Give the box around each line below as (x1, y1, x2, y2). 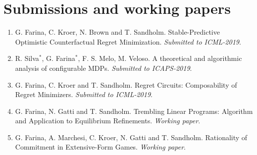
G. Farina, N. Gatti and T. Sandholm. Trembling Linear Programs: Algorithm (15, 105, 253, 116)
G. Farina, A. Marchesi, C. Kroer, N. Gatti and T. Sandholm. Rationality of (15, 132, 248, 142)
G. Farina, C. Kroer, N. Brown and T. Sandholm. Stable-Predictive (15, 27, 220, 37)
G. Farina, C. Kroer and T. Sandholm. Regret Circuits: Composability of (15, 79, 237, 90)
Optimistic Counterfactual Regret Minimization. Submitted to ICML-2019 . (15, 36, 241, 47)
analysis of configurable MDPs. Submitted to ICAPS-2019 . (15, 62, 192, 73)
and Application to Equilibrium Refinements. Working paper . (15, 115, 201, 126)
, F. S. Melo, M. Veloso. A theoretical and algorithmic (78, 53, 242, 63)
